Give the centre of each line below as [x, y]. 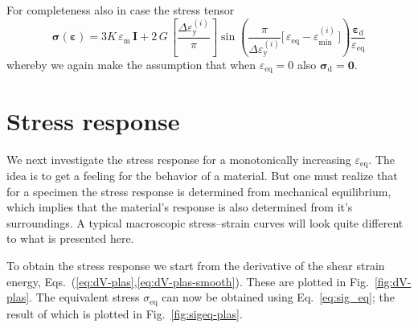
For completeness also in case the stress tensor [121, 10]
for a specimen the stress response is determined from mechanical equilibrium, [199, 191]
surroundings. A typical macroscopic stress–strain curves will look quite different [205, 222]
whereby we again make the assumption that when [131, 64]
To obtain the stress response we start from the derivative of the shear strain [196, 265]
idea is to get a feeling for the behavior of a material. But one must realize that [202, 176]
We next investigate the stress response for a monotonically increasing [179, 159]
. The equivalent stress [84, 297]
